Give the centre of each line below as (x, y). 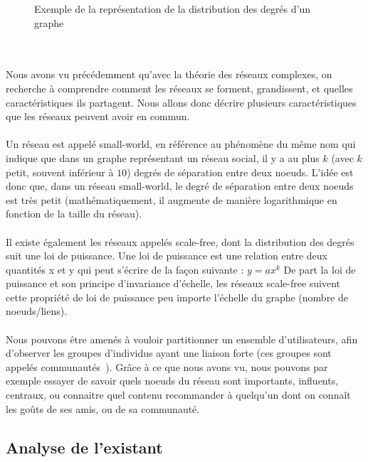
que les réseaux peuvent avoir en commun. (98, 116)
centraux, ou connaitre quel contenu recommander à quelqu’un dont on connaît (178, 395)
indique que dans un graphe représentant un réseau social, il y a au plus (163, 157)
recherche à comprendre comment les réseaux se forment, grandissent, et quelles (179, 88)
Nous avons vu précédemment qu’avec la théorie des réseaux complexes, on (169, 74)
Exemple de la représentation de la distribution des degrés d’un (173, 9)
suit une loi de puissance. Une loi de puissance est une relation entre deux (167, 256)
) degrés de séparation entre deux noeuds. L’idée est (240, 172)
